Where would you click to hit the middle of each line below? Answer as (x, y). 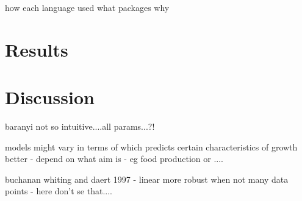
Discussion (50, 97)
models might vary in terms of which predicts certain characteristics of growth (151, 146)
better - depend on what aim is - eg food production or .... (114, 159)
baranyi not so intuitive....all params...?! (80, 126)
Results (37, 49)
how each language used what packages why (87, 7)
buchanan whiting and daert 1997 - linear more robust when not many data (147, 179)
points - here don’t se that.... (59, 191)
